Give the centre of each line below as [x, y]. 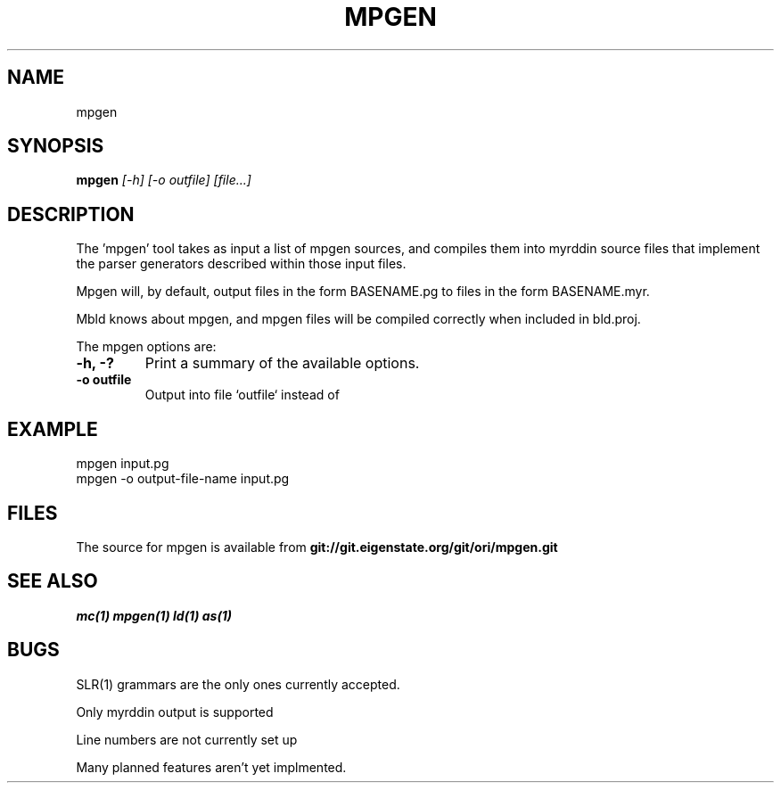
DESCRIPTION [71, 214]
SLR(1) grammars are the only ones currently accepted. [238, 684]
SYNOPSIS [56, 146]
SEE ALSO [53, 581]
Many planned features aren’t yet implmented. [211, 767]
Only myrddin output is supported [175, 712]
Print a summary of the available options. [282, 363]
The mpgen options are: [146, 347]
